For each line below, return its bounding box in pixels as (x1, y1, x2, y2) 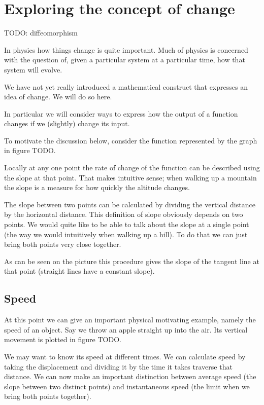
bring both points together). (4, 391, 91, 401)
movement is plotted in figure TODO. (4, 334, 121, 345)
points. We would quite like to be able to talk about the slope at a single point (4, 219, 249, 230)
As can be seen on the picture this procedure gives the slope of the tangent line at (4, 255, 259, 266)
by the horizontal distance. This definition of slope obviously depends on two (4, 209, 243, 219)
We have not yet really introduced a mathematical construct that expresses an (4, 81, 248, 92)
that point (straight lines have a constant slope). (4, 266, 155, 276)
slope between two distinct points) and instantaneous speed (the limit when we (4, 381, 250, 391)
